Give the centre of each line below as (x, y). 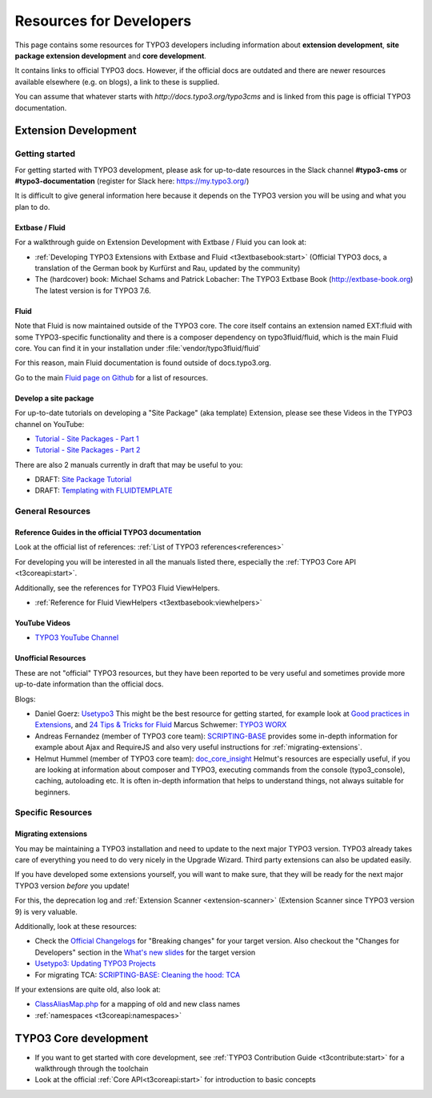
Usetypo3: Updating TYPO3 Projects (95, 963)
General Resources (53, 511)
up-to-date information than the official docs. (89, 684)
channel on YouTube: (50, 424)
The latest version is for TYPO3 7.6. (93, 290)
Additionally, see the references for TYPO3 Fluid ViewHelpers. (117, 588)
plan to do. (32, 207)
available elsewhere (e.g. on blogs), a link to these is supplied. (117, 82)
